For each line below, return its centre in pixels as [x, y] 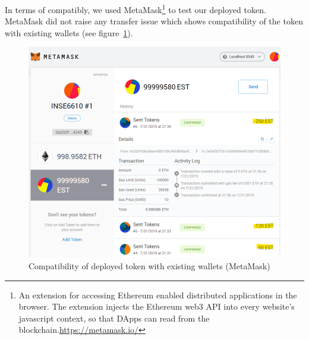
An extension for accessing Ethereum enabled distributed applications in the [158, 295]
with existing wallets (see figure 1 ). [69, 32]
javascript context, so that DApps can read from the [114, 318]
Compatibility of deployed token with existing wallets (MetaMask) [149, 266]
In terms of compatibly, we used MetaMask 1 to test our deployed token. [135, 9]
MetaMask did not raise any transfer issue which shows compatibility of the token [154, 21]
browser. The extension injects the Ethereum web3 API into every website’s [157, 306]
